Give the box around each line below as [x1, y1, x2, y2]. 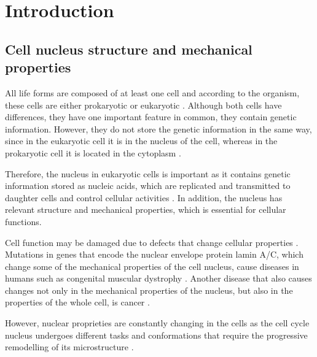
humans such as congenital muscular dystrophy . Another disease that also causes [5, 272, 312, 285]
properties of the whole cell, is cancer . [5, 296, 150, 309]
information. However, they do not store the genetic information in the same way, [5, 122, 312, 135]
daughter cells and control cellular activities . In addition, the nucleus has [5, 191, 283, 204]
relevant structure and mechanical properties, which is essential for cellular [5, 203, 286, 216]
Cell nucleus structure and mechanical [5, 39, 252, 58]
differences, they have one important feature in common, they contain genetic [5, 110, 297, 123]
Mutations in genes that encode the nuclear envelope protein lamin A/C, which [5, 248, 303, 261]
